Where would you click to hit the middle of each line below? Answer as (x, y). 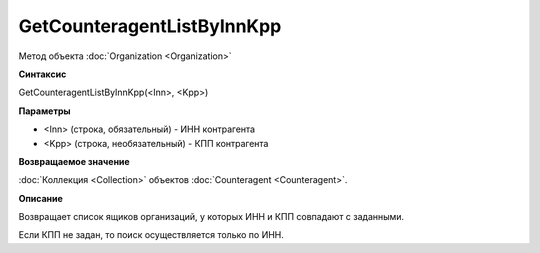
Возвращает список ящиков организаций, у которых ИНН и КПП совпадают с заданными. (211, 217)
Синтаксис (42, 74)
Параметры (44, 111)
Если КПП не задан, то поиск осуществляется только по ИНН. (151, 235)
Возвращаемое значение (74, 161)
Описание (41, 198)
